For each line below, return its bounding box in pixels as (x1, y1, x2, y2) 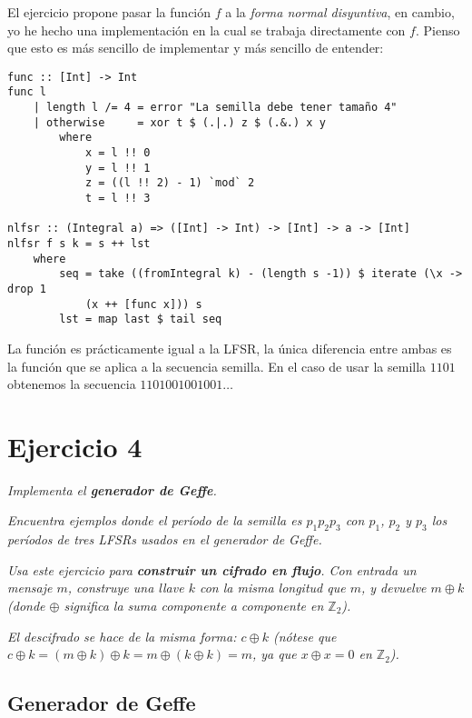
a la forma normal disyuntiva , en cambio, (225, 3, 455, 21)
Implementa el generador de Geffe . (7, 480, 217, 499)
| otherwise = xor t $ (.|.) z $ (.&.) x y (33, 115, 326, 129)
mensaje (7, 578, 53, 597)
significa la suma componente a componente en (64, 596, 324, 615)
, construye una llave (67, 578, 184, 597)
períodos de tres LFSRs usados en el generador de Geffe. (7, 530, 322, 549)
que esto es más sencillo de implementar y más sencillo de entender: (7, 38, 384, 57)
